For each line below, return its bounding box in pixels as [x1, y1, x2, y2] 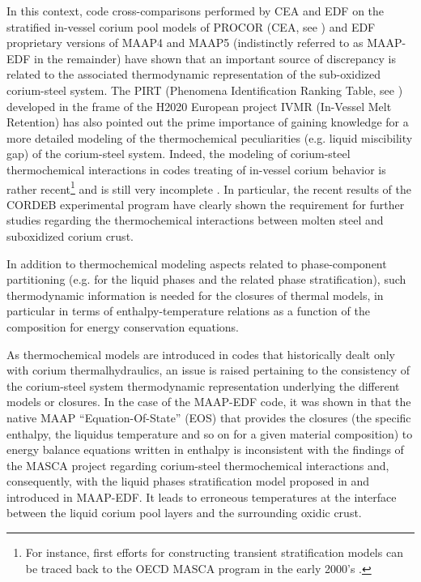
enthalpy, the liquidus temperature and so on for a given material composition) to [6, 425, 413, 442]
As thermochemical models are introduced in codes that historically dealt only [6, 345, 395, 362]
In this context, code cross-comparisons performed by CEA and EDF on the [6, 2, 385, 19]
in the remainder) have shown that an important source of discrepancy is [34, 49, 396, 66]
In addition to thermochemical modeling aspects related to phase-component [6, 255, 387, 272]
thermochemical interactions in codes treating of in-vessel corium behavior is [6, 160, 386, 178]
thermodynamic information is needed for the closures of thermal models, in [6, 286, 384, 303]
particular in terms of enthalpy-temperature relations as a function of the [6, 302, 370, 319]
